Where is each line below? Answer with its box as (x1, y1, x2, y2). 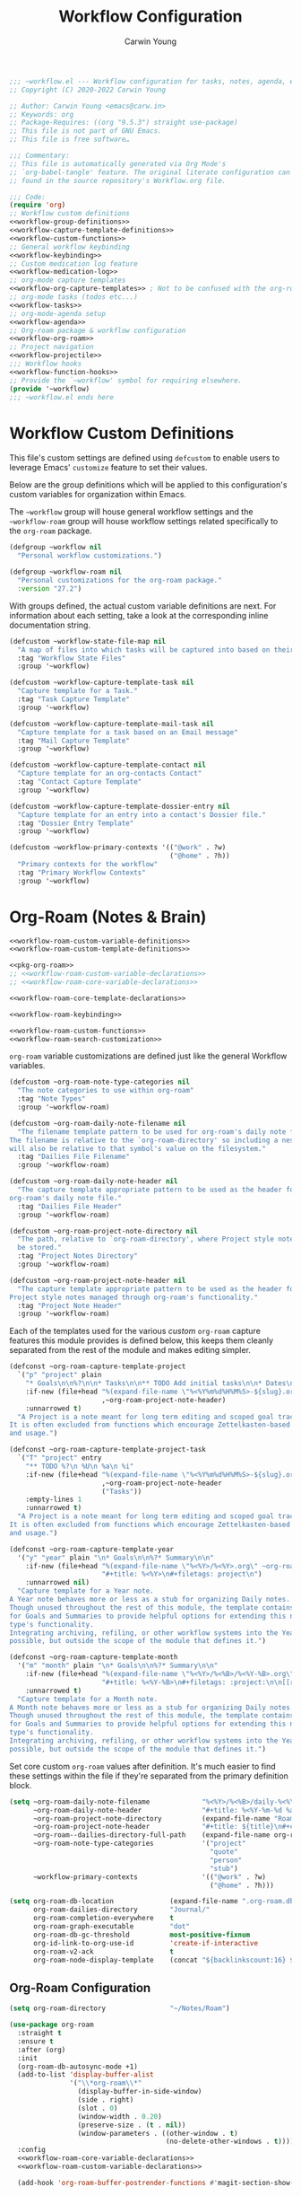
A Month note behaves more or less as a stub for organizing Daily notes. (9, 1703, 295, 1712)
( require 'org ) (9, 200, 66, 210)
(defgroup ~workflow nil (9, 543, 102, 552)
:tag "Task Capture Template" (17, 695, 130, 704)
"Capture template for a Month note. (17, 1694, 159, 1703)
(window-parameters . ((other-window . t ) (77, 2129, 239, 2138)
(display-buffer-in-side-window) (77, 2087, 202, 2096)
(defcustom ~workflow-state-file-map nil (9, 637, 167, 646)
